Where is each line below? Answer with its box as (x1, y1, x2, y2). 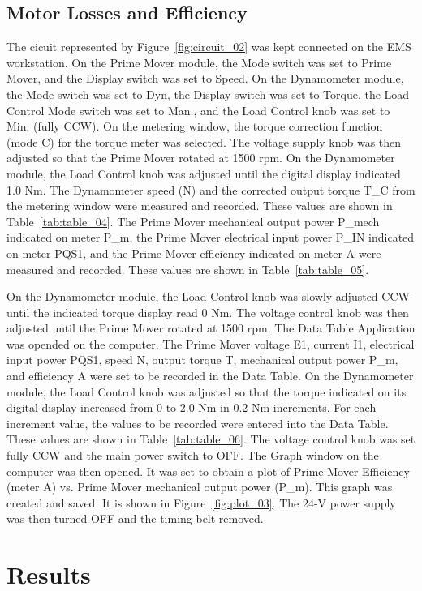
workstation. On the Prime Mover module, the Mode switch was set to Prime (6, 54, 392, 71)
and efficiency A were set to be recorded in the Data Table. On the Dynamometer (6, 367, 414, 384)
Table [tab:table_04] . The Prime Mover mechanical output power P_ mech (6, 212, 380, 229)
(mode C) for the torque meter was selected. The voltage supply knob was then (6, 133, 402, 150)
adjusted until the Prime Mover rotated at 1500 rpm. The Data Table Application (6, 319, 416, 336)
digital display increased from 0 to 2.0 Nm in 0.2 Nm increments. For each (6, 399, 377, 416)
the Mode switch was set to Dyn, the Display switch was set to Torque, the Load (6, 85, 410, 102)
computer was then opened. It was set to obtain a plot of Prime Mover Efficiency (6, 462, 410, 479)
